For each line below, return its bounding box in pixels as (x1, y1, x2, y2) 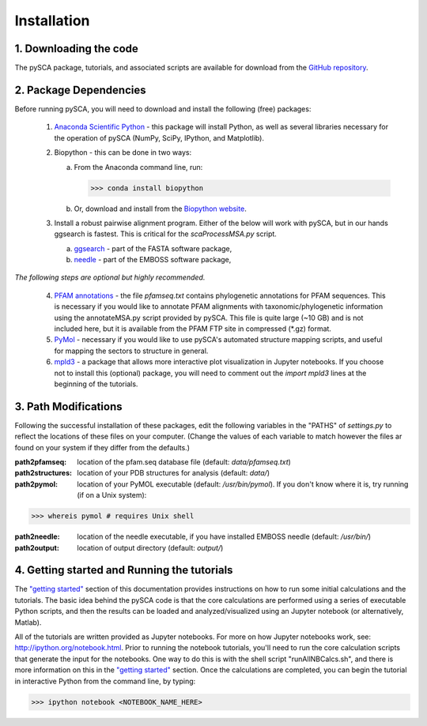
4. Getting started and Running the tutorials (14, 563, 233, 577)
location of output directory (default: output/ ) (77, 543, 224, 552)
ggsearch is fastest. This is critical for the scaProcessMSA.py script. (54, 229, 277, 239)
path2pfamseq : (14, 457, 67, 467)
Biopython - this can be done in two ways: (54, 148, 192, 157)
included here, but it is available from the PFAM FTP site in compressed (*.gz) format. (54, 324, 332, 333)
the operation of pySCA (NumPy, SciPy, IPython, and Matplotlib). (54, 133, 265, 142)
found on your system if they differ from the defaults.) (14, 442, 190, 452)
